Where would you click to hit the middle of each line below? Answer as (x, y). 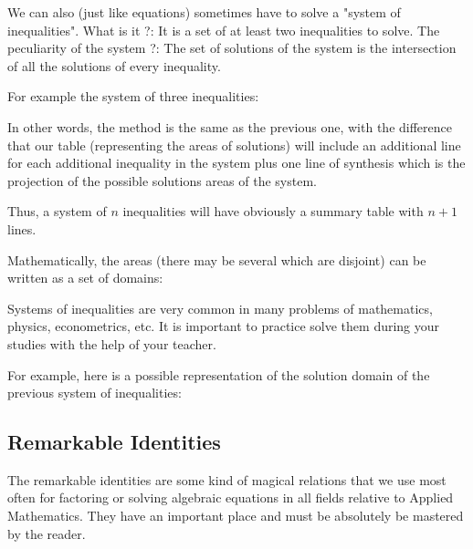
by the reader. (47, 533)
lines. (22, 228)
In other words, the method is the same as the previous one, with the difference (230, 126)
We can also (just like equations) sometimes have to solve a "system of (204, 12)
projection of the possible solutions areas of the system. (162, 180)
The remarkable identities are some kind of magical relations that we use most (227, 479)
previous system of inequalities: (95, 393)
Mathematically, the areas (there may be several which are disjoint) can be (217, 259)
